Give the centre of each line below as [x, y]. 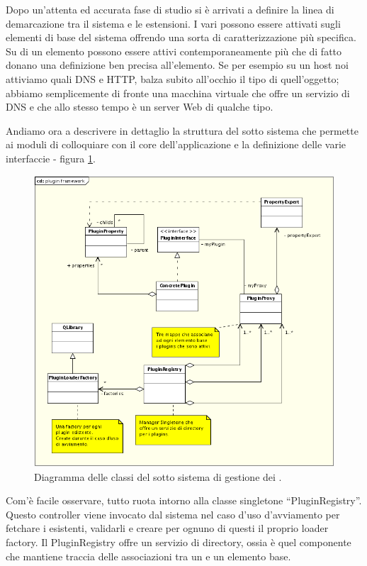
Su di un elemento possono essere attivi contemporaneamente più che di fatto [174, 51]
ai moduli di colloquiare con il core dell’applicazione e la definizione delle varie [176, 144]
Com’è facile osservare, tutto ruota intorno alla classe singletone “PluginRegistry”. [184, 500]
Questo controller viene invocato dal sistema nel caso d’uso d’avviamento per [173, 514]
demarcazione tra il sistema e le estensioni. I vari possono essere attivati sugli [173, 23]
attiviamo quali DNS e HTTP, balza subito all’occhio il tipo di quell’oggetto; [173, 78]
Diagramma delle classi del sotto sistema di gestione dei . [158, 476]
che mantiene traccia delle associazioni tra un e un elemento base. [148, 556]
